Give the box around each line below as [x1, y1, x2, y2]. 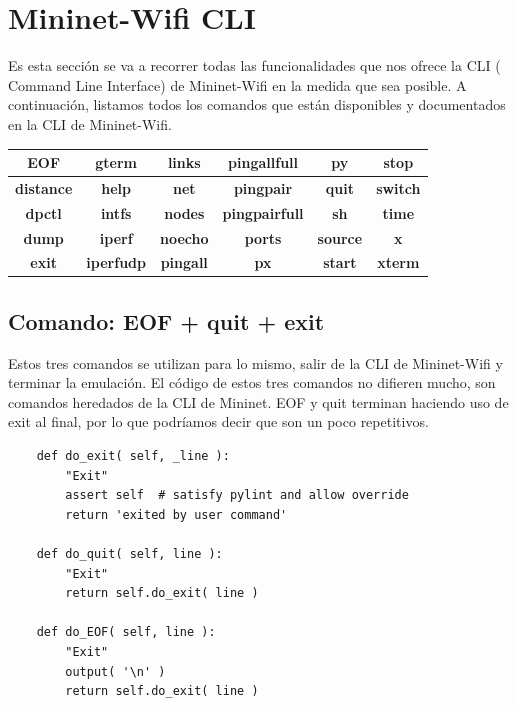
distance [15, 177, 73, 198]
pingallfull [228, 152, 299, 172]
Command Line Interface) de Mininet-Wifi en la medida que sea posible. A [8, 74, 467, 95]
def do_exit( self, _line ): [36, 449, 230, 464]
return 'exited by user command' [65, 507, 288, 522]
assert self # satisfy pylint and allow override [65, 488, 409, 503]
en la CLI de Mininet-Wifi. [8, 113, 172, 134]
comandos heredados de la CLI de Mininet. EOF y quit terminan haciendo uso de [8, 391, 509, 412]
